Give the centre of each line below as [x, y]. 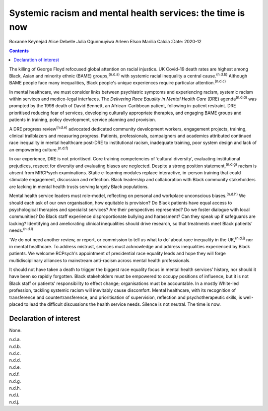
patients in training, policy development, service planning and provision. [83, 120]
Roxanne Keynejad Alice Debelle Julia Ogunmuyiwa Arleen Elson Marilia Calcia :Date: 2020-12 [105, 42]
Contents [19, 51]
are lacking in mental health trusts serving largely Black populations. [79, 187]
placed [16, 304]
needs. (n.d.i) [21, 230]
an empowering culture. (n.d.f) [39, 149]
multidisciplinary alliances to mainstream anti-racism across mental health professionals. [100, 260]
